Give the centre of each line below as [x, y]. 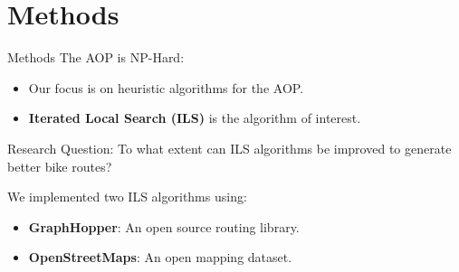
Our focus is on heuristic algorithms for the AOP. [166, 87]
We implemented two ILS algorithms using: [127, 197]
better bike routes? [60, 166]
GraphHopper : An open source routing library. [164, 226]
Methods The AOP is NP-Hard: [96, 57]
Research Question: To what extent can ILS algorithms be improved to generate [229, 148]
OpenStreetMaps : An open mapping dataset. [160, 257]
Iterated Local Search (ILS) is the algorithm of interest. [195, 118]
